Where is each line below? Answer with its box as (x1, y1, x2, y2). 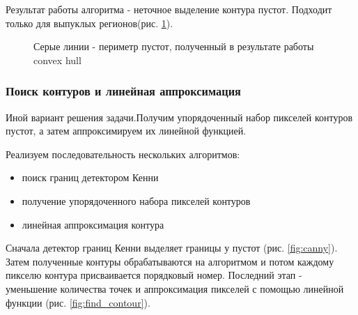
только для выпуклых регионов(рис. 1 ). (6, 15, 173, 30)
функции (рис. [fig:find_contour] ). (6, 295, 150, 309)
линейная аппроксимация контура (22, 217, 164, 231)
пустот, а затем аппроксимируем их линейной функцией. (6, 123, 247, 138)
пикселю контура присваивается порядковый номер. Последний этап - (6, 268, 302, 282)
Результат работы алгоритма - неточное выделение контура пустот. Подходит (6, 2, 332, 16)
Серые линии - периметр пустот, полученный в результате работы (33, 39, 314, 54)
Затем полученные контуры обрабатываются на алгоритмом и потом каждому (6, 254, 334, 268)
